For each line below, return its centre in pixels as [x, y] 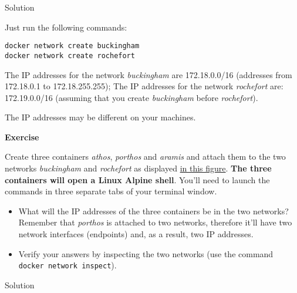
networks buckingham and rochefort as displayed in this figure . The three [138, 168]
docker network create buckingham [72, 46]
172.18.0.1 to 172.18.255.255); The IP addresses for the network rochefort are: [144, 86]
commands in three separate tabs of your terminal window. [111, 191]
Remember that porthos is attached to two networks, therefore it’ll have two [155, 222]
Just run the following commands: [66, 27]
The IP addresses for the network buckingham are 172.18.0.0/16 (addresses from [148, 74]
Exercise [22, 137]
